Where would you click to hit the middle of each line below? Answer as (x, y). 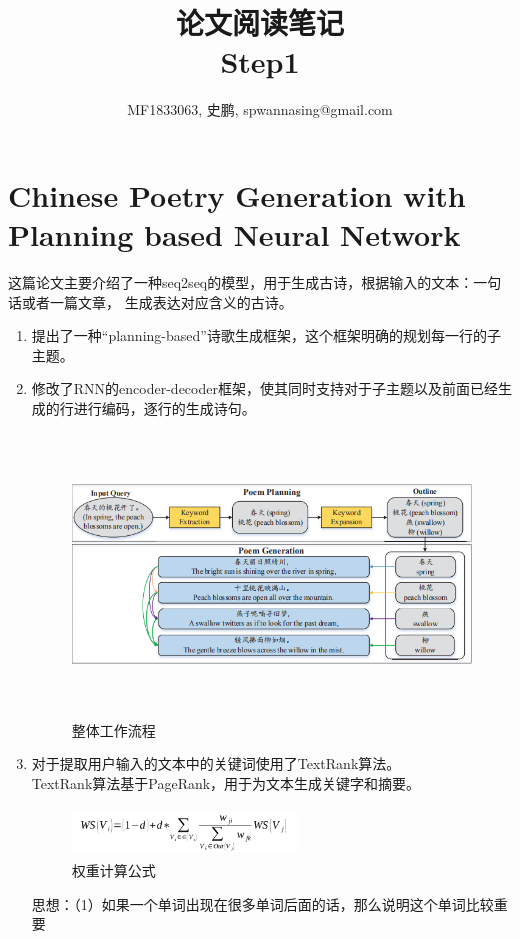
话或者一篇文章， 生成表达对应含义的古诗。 (150, 301)
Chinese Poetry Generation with (237, 194)
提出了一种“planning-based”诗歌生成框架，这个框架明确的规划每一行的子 (266, 335)
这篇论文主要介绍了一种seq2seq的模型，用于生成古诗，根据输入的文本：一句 (255, 282)
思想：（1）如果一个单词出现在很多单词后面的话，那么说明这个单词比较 (262, 903)
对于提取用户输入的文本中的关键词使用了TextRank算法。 (216, 763)
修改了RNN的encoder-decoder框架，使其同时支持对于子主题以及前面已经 (264, 388)
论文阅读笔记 (259, 22)
